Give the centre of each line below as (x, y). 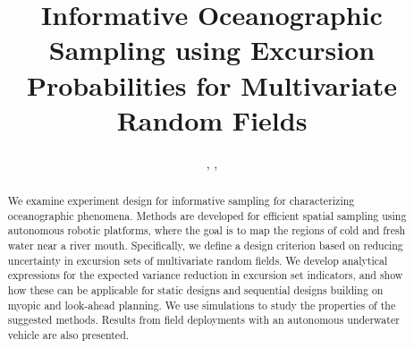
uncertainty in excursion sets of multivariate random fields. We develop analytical (198, 260)
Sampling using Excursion (212, 50)
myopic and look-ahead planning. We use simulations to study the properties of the (202, 305)
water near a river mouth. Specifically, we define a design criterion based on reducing (205, 246)
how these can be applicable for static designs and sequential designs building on (195, 290)
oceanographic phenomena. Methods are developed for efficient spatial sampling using (207, 215)
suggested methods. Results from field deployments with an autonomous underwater (203, 320)
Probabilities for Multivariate (211, 85)
